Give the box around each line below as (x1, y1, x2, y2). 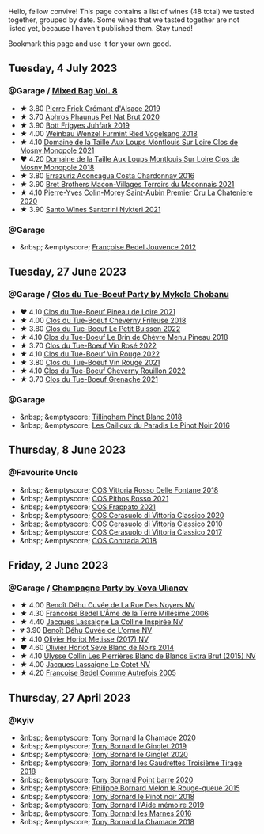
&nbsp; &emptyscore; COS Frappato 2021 (19, 502, 157, 512)
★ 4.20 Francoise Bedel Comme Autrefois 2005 (19, 668, 176, 678)
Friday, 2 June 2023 (8, 558, 109, 573)
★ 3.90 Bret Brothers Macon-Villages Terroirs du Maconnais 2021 (19, 179, 235, 189)
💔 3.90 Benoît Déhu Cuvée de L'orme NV (19, 626, 153, 635)
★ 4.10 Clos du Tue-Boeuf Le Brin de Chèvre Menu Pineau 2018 (19, 332, 228, 341)
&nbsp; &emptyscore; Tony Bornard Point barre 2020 (19, 775, 194, 785)
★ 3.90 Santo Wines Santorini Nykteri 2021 (19, 204, 161, 214)
